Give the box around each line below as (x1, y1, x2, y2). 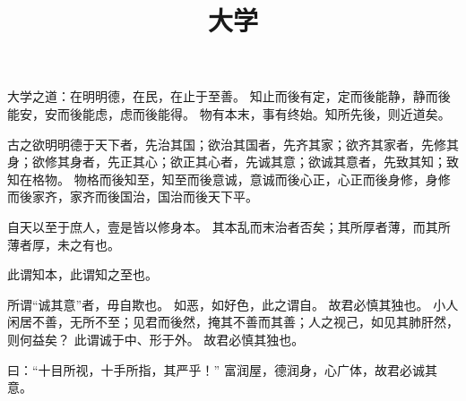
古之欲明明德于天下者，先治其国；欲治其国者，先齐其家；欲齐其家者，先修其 (7, 134, 459, 153)
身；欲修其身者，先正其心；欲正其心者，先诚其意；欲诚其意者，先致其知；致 (7, 152, 459, 171)
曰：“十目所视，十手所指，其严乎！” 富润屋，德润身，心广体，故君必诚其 (7, 360, 437, 379)
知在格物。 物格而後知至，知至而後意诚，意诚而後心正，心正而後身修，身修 (7, 169, 451, 188)
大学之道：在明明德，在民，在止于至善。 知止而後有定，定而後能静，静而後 (7, 87, 451, 106)
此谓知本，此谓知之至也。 (7, 265, 158, 284)
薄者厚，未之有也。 (7, 235, 120, 253)
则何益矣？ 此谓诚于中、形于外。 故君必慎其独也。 (7, 329, 305, 348)
